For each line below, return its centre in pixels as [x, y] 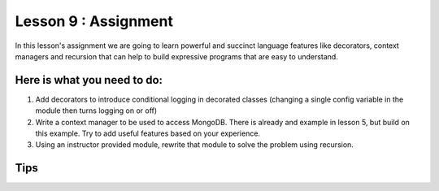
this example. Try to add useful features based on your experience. [148, 133]
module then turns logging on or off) [96, 111]
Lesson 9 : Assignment [94, 21]
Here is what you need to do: [89, 80]
